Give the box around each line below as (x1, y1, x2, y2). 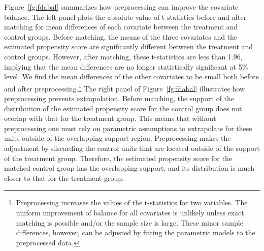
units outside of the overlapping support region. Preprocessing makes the (4, 133, 231, 143)
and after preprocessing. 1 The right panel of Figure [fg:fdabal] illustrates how (4, 81, 245, 93)
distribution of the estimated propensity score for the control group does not (4, 103, 242, 113)
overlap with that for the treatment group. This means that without (4, 113, 216, 123)
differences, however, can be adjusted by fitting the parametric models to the (16, 227, 255, 238)
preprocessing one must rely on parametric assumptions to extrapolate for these (4, 122, 252, 133)
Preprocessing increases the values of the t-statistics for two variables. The (16, 197, 248, 208)
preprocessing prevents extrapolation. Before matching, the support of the (4, 93, 235, 103)
